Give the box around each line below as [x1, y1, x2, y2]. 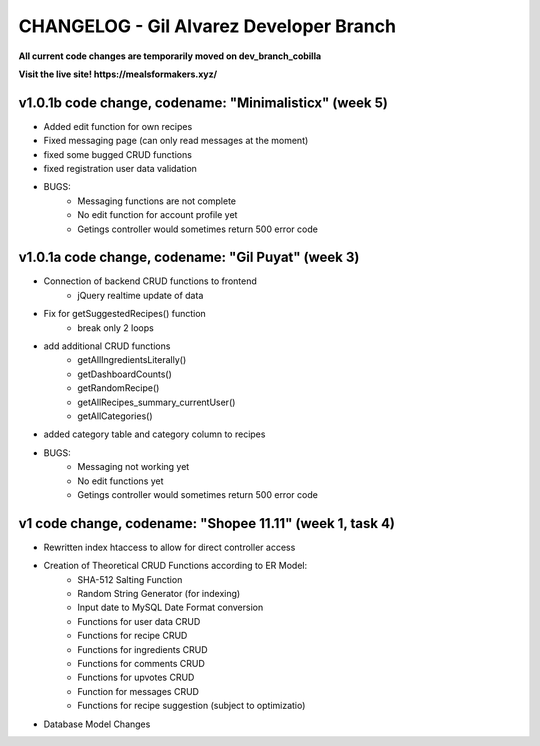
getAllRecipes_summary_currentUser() [77, 396, 236, 408]
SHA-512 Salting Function [77, 573, 183, 585]
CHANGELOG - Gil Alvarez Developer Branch [18, 15, 397, 37]
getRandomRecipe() [77, 382, 160, 394]
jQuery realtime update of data [77, 289, 204, 301]
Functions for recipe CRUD [77, 630, 188, 642]
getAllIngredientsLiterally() [77, 354, 187, 366]
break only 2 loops [77, 321, 154, 334]
